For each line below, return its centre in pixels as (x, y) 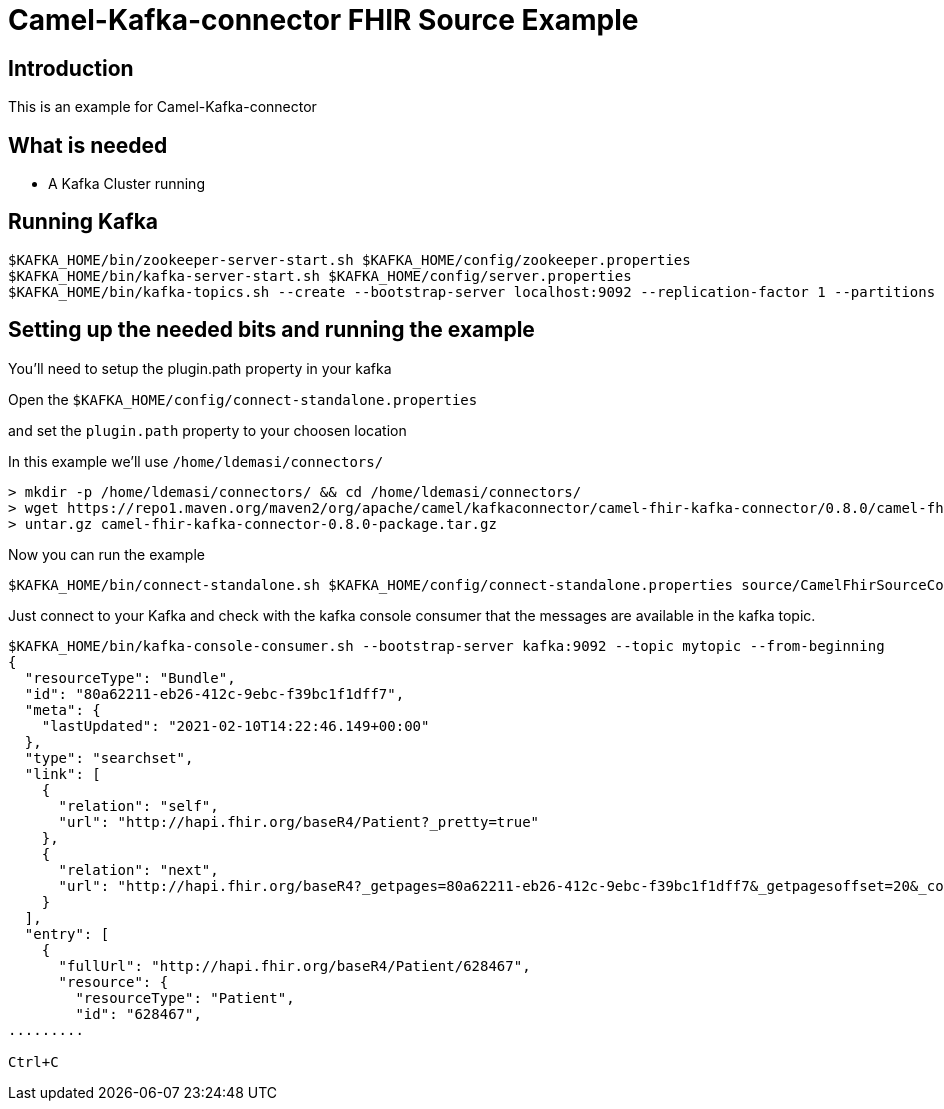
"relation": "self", (138, 805)
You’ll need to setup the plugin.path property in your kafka (200, 368)
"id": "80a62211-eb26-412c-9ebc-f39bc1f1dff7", (214, 693)
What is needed (88, 145)
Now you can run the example (106, 554)
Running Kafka (83, 222)
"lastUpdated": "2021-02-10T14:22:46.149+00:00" (235, 725)
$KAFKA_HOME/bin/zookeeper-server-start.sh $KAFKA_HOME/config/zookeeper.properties (349, 259)
